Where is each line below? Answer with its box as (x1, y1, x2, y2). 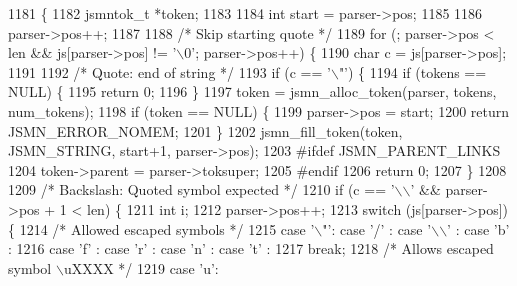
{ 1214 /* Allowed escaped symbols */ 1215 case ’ (8, 218, 315, 239)
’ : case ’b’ (447, 218, 510, 239)
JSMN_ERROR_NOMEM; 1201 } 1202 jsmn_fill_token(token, (8, 120, 403, 141)
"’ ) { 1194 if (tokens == (338, 61, 487, 82)
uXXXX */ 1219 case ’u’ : (63, 257, 219, 278)
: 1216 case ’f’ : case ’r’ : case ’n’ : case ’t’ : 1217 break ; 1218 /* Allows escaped (8, 238, 494, 259)
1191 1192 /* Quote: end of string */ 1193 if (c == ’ (8, 61, 331, 82)
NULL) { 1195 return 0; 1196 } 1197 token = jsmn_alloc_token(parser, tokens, (8, 81, 497, 102)
